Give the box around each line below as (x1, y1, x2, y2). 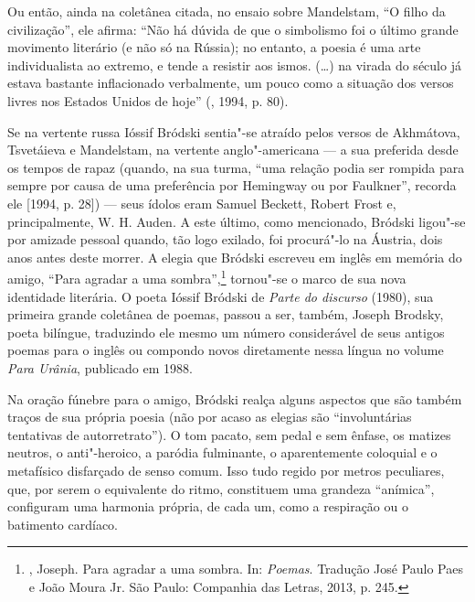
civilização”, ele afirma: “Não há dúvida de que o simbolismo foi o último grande (7, 19, 459, 38)
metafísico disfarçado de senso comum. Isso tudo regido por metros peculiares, (7, 460, 445, 479)
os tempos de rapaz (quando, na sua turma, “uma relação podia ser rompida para (7, 157, 465, 177)
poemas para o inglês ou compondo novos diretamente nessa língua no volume (7, 340, 444, 360)
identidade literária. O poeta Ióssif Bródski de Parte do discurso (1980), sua (7, 286, 434, 306)
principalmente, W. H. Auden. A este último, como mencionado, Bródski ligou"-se (7, 211, 466, 231)
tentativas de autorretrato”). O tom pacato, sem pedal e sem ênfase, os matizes (7, 425, 451, 444)
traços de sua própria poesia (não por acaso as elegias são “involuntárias (7, 407, 412, 426)
